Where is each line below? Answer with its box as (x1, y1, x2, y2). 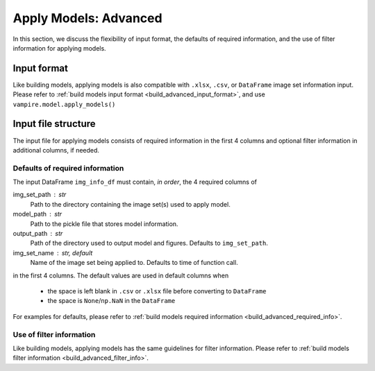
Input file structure (12, 118, 97, 130)
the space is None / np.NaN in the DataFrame (47, 297, 176, 305)
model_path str (12, 210, 62, 218)
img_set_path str (12, 191, 67, 199)
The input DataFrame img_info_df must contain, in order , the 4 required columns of (12, 178, 257, 187)
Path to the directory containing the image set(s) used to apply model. (30, 200, 231, 208)
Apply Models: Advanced (12, 10, 162, 26)
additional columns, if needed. (12, 146, 100, 154)
